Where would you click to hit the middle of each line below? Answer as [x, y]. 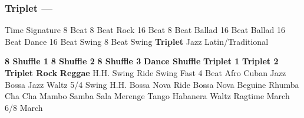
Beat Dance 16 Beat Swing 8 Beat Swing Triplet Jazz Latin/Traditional [137, 41]
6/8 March [24, 107]
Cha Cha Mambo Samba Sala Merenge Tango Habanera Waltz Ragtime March [147, 96]
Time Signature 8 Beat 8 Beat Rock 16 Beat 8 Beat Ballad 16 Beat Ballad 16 [145, 30]
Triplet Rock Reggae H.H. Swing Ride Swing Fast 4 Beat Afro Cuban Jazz [146, 73]
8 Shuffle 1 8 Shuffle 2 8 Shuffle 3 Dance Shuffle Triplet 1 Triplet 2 [142, 61]
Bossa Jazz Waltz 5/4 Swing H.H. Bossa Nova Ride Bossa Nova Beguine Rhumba [152, 84]
